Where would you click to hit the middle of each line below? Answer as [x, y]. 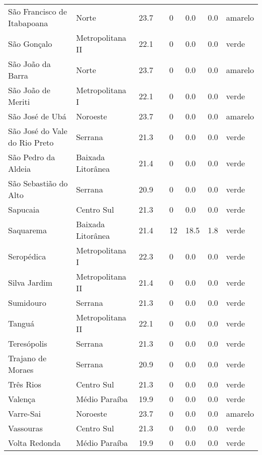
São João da [29, 64]
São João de [29, 90]
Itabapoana [28, 23]
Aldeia [19, 169]
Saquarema [27, 230]
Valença [22, 399]
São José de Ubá [37, 116]
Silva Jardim [30, 282]
